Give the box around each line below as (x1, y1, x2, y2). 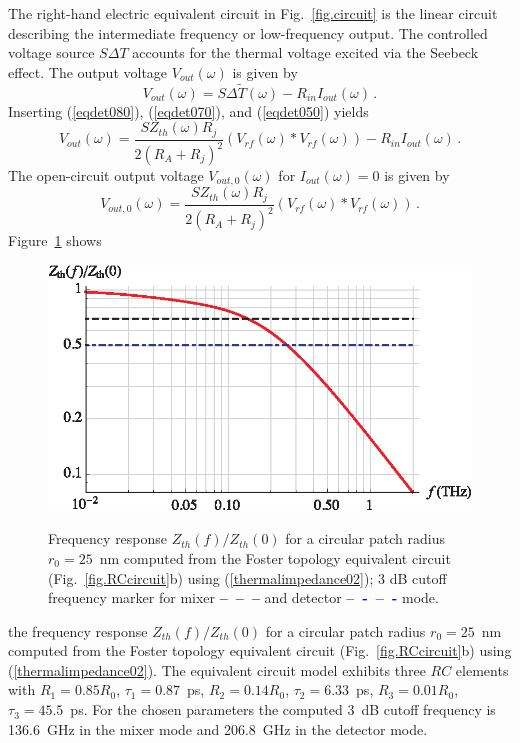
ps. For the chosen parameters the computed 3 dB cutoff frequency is (70, 699, 496, 720)
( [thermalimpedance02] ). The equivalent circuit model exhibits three (8, 659, 426, 680)
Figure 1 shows (8, 230, 102, 251)
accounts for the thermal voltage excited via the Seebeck (132, 42, 479, 63)
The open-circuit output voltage (8, 165, 204, 186)
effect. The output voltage (8, 61, 168, 82)
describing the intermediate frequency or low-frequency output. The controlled (8, 22, 488, 43)
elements (455, 659, 509, 680)
